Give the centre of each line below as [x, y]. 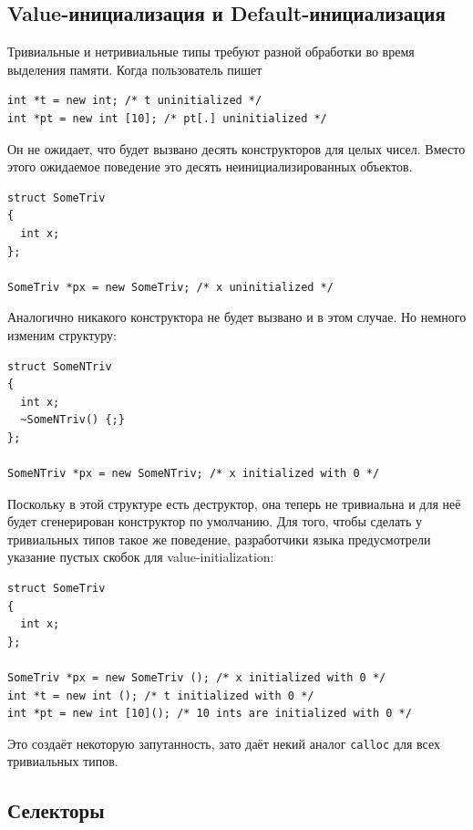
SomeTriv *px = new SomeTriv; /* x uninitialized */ [170, 287]
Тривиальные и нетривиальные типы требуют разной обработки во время [211, 52]
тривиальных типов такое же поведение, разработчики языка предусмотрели [219, 539]
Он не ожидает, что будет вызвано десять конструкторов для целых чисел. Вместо [236, 148]
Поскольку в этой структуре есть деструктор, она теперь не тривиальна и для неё [234, 503]
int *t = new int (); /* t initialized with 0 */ [161, 695]
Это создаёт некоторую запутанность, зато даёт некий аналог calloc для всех [224, 743]
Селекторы [56, 810]
